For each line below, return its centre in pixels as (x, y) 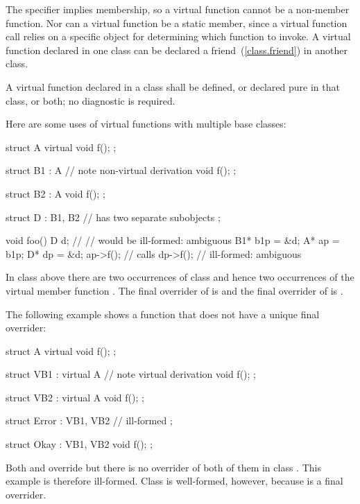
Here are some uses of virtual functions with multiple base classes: (146, 124)
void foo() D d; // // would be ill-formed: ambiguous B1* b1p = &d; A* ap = (173, 240)
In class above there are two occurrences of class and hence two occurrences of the (180, 277)
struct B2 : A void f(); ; (55, 193)
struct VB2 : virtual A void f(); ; (75, 397)
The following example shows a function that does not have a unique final (163, 314)
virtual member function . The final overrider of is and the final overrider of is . (174, 290)
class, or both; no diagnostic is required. (91, 100)
